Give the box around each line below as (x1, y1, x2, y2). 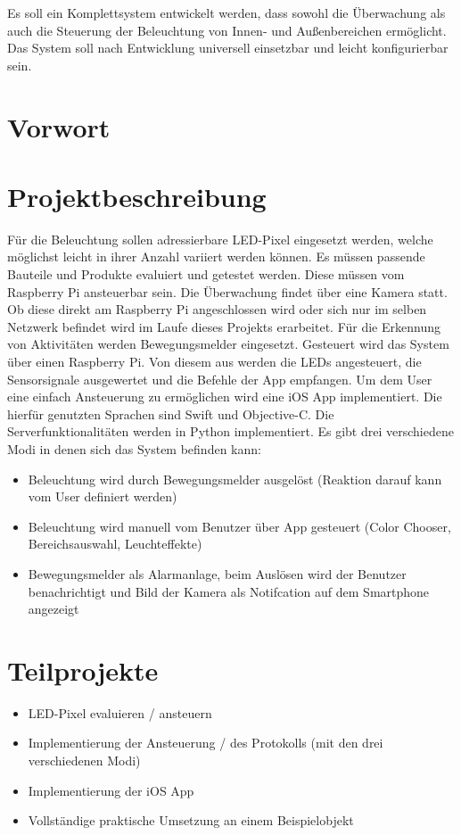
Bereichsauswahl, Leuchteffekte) (28, 534, 202, 553)
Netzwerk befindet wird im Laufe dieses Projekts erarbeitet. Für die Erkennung (7, 317, 440, 335)
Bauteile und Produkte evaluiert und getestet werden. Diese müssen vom (7, 265, 405, 284)
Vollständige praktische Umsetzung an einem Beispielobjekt (28, 811, 354, 830)
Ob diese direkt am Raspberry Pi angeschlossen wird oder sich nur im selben (7, 300, 427, 318)
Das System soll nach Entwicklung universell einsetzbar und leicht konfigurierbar (7, 38, 449, 57)
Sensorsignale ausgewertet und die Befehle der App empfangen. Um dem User (7, 369, 432, 388)
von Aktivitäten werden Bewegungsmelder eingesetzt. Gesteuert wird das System (7, 335, 449, 353)
